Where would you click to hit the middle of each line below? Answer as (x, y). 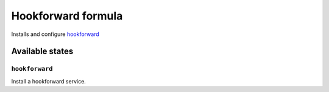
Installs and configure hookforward (55, 34)
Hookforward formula (67, 16)
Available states (42, 51)
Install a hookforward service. (49, 81)
